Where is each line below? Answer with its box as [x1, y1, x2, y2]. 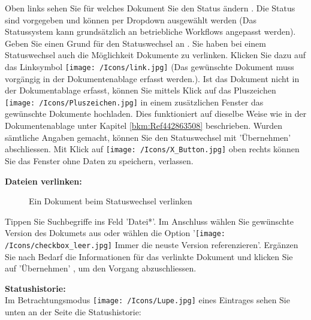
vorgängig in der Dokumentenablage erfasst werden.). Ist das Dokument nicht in [5, 72, 300, 84]
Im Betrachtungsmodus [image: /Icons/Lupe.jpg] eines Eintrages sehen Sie [5, 294, 290, 306]
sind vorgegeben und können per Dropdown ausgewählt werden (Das [5, 13, 257, 26]
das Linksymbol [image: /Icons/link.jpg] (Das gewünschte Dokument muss [5, 60, 294, 73]
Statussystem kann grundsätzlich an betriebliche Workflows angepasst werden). [5, 25, 296, 38]
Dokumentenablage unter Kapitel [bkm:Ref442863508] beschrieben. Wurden [5, 119, 283, 132]
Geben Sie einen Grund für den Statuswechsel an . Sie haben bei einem [5, 37, 267, 49]
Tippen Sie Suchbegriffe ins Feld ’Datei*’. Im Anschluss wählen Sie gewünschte [5, 215, 294, 227]
